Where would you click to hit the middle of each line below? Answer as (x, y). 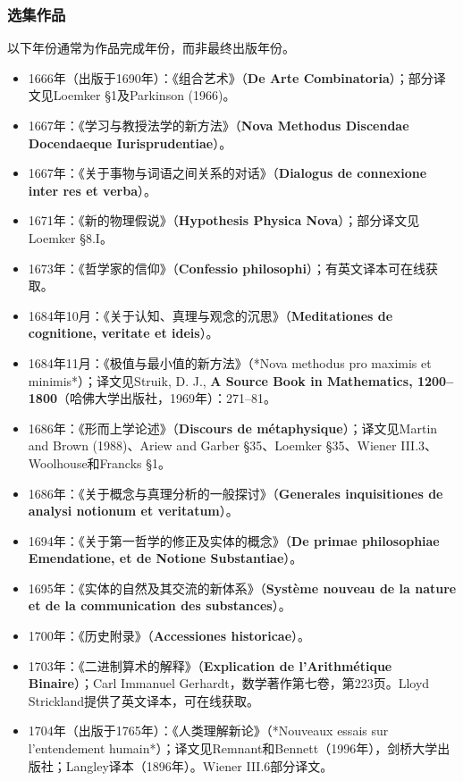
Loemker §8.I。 (70, 237)
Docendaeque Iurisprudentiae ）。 (130, 143)
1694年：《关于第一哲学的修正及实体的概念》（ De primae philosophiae (234, 540)
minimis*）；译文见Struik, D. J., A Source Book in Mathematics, (220, 380)
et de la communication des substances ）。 (160, 605)
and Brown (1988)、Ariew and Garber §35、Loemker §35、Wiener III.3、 (233, 445)
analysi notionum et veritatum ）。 (133, 511)
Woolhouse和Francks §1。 (100, 462)
